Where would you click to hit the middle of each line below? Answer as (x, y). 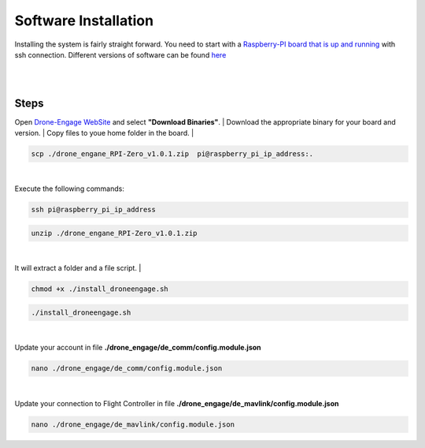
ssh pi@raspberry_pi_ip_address (94, 210)
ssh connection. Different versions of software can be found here (120, 54)
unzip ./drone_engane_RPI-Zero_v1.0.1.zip (114, 233)
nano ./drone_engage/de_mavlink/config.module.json (133, 424)
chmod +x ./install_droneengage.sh (100, 289)
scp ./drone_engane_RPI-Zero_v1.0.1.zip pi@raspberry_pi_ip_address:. (172, 154)
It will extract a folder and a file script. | (78, 268)
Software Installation (84, 21)
